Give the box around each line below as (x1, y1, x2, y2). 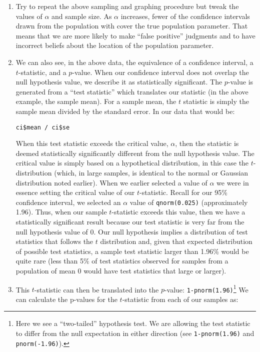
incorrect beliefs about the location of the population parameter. (15, 40, 214, 50)
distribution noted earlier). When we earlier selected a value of (15, 177, 207, 187)
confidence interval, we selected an (15, 196, 121, 207)
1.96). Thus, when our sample (15, 206, 107, 217)
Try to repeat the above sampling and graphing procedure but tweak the (15, 1, 239, 11)
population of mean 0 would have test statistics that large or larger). (15, 265, 226, 275)
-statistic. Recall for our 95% (139, 187, 227, 197)
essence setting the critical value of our (15, 187, 135, 197)
